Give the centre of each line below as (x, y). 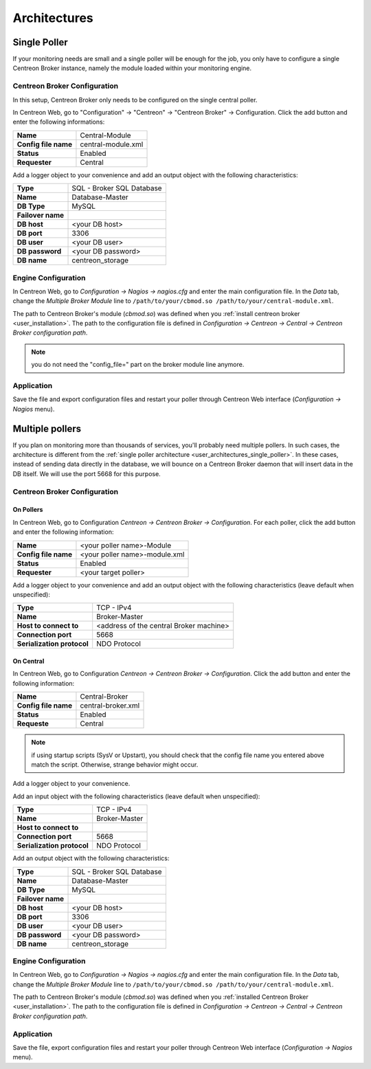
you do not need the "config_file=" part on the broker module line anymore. (138, 365)
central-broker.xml (110, 706)
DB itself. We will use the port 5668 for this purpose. (87, 473)
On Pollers (28, 510)
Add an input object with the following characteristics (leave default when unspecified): (136, 796)
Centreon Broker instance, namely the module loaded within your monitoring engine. (132, 68)
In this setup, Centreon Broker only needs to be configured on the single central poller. (135, 100)
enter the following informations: (59, 122)
